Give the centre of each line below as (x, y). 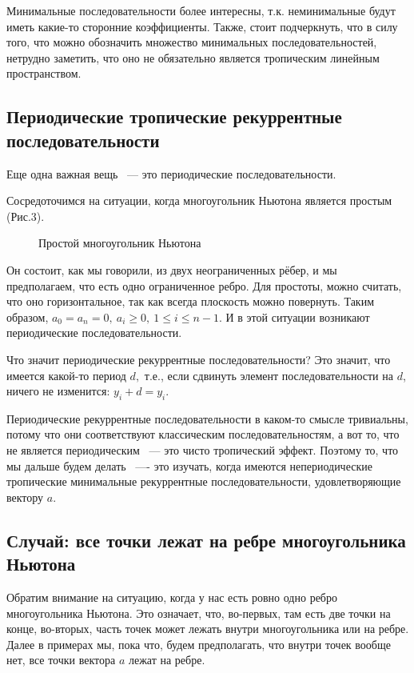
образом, (28, 316)
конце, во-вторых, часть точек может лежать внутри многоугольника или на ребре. (208, 629)
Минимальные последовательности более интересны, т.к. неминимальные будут (201, 10)
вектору (25, 497)
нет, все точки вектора (61, 660)
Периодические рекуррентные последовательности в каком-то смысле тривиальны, (207, 418)
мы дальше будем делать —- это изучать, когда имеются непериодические (189, 465)
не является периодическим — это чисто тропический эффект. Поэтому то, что (203, 450)
